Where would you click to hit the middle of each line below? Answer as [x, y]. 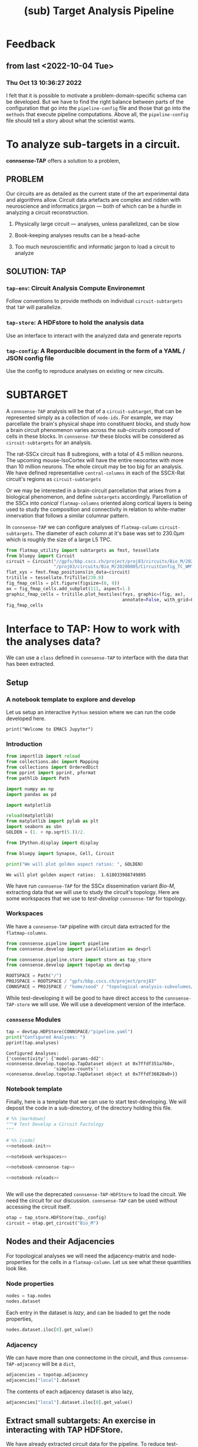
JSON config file [30, 358]
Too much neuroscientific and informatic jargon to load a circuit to [95, 247]
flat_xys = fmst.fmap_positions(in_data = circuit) [68, 572]
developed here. [26, 719]
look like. [17, 1268]
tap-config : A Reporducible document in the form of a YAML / [96, 351]
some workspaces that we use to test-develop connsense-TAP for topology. [96, 898]
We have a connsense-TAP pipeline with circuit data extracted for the [88, 926]
